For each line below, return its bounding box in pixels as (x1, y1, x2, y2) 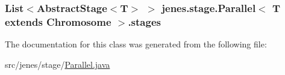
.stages (128, 14, 161, 29)
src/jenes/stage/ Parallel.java (5, 58, 110, 70)
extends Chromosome (5, 14, 111, 29)
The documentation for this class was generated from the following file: (5, 38, 267, 50)
